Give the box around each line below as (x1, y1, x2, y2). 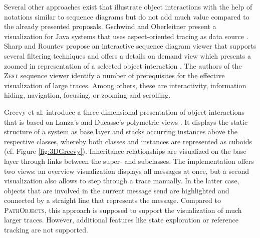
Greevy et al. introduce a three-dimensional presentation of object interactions (4, 106, 245, 117)
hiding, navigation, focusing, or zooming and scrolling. (4, 90, 171, 100)
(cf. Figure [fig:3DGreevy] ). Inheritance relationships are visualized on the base (4, 146, 246, 156)
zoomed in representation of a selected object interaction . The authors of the (4, 60, 242, 71)
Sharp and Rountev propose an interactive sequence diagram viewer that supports (4, 41, 256, 51)
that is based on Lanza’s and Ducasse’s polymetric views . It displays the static (4, 116, 248, 127)
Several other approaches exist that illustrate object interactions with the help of (4, 2, 252, 12)
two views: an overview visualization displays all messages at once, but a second (4, 165, 249, 176)
